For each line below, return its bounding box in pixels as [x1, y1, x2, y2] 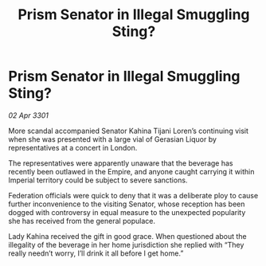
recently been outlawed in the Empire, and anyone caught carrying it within [8, 166, 255, 176]
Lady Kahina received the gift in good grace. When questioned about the [8, 231, 247, 241]
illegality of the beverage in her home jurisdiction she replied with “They [8, 240, 244, 249]
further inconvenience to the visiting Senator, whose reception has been [8, 199, 245, 209]
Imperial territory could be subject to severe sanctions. [8, 175, 188, 185]
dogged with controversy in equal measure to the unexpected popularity [8, 207, 246, 217]
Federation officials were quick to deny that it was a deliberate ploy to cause [8, 190, 259, 200]
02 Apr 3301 [8, 110, 49, 120]
